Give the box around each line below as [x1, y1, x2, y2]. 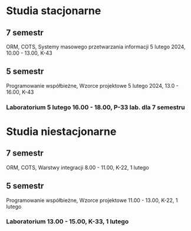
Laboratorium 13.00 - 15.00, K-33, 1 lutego [6, 217, 129, 226]
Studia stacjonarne [6, 4, 101, 18]
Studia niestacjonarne [6, 125, 117, 138]
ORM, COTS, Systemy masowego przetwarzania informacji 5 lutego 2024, [6, 43, 186, 50]
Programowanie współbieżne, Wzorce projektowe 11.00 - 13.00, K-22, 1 [6, 196, 178, 204]
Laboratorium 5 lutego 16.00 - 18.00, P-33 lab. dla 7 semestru [6, 103, 185, 111]
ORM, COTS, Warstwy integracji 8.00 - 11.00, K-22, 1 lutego [6, 164, 149, 171]
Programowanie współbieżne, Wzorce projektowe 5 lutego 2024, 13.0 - [6, 82, 179, 89]
